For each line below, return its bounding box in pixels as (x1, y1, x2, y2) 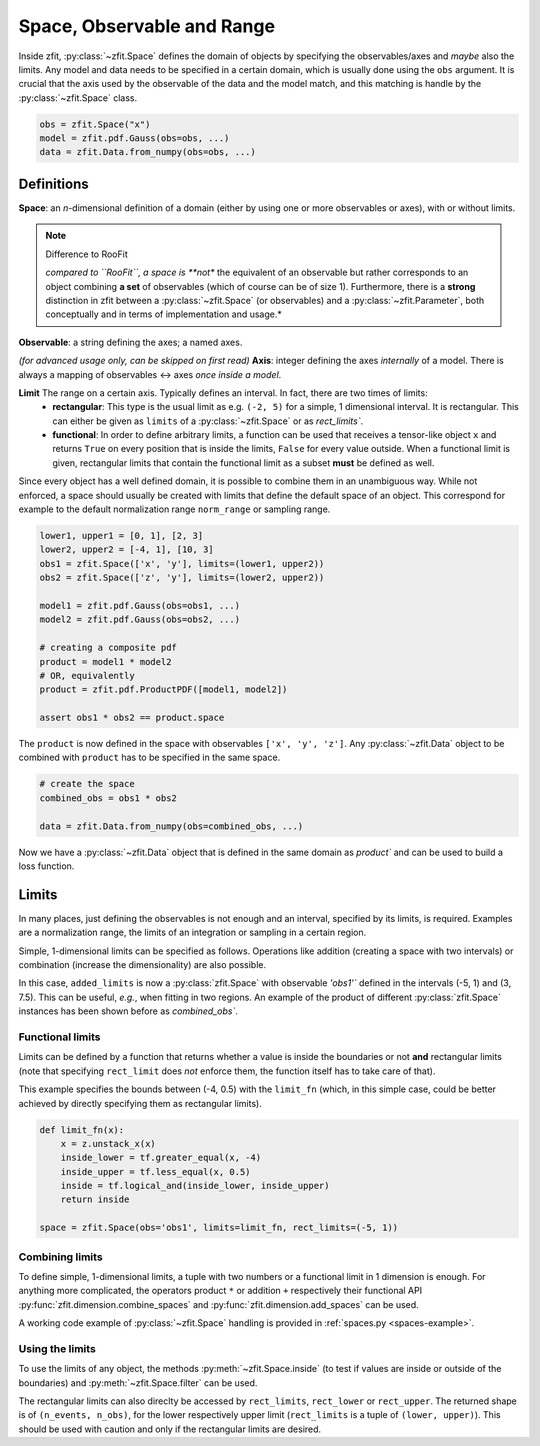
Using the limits (18, 1341, 97, 1355)
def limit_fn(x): (39, 1124, 125, 1135)
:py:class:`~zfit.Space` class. (18, 91, 138, 104)
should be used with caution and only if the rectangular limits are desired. (18, 1423, 322, 1435)
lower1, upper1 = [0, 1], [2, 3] (39, 530, 204, 541)
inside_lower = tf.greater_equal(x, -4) (60, 1152, 262, 1164)
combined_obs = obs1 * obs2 (39, 792, 177, 804)
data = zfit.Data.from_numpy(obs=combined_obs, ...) (39, 820, 304, 832)
